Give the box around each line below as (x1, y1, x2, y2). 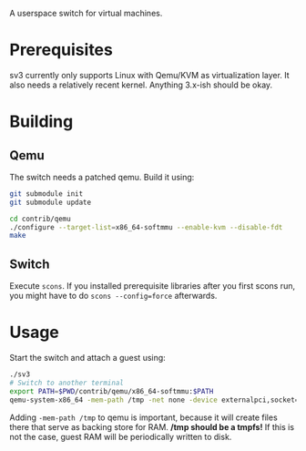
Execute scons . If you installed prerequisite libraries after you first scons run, (9, 281, 296, 292)
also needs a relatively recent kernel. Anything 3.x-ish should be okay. (9, 79, 273, 90)
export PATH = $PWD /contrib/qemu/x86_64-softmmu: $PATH (9, 386, 214, 395)
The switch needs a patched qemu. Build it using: (9, 171, 195, 182)
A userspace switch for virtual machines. (9, 8, 163, 18)
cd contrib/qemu (9, 214, 71, 223)
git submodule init (9, 189, 84, 199)
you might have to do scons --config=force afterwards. (9, 291, 218, 302)
